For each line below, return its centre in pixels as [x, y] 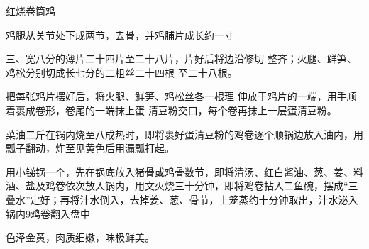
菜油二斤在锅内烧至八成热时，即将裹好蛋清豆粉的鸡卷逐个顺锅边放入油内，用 [184, 134]
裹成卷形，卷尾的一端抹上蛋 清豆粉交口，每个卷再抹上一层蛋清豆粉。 [176, 110]
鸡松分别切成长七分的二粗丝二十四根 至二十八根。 [122, 72]
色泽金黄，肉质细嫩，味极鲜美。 [80, 237]
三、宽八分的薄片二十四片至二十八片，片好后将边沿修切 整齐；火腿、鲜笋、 [181, 59]
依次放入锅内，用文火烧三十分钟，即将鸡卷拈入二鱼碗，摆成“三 [211, 186]
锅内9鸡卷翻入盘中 [48, 213]
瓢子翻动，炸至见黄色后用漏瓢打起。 [90, 148]
